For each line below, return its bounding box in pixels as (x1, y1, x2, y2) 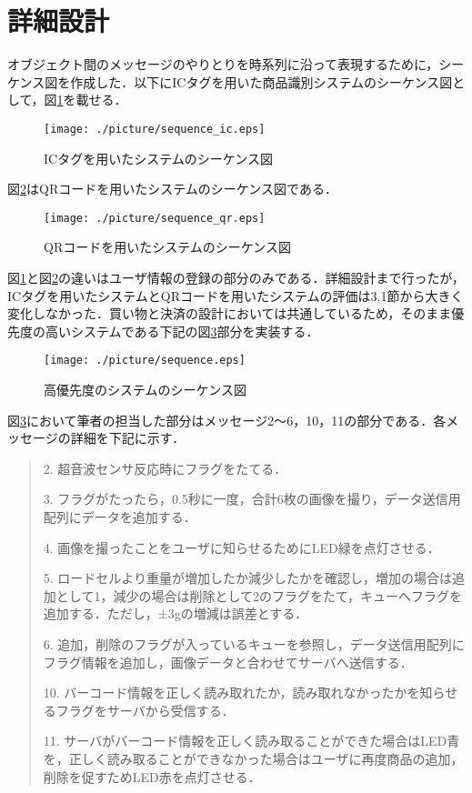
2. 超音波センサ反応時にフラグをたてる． (43, 458, 287, 477)
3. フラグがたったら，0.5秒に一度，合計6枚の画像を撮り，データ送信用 (43, 489, 461, 508)
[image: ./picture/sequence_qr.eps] (44, 211, 266, 225)
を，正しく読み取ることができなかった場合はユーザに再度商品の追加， (43, 748, 464, 768)
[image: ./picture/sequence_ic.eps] (44, 122, 266, 136)
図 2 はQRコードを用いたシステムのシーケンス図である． (7, 179, 337, 198)
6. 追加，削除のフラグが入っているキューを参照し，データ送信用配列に (43, 634, 465, 653)
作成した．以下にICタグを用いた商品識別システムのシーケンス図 (70, 72, 453, 91)
